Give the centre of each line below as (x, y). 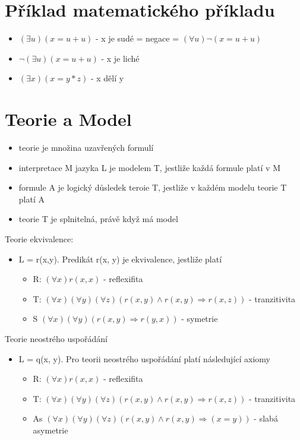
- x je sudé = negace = (138, 38)
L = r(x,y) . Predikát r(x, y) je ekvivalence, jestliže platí (120, 259)
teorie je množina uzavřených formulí (86, 148)
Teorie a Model (68, 119)
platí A (31, 199)
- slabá (266, 418)
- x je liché (120, 58)
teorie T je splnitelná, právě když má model (98, 219)
